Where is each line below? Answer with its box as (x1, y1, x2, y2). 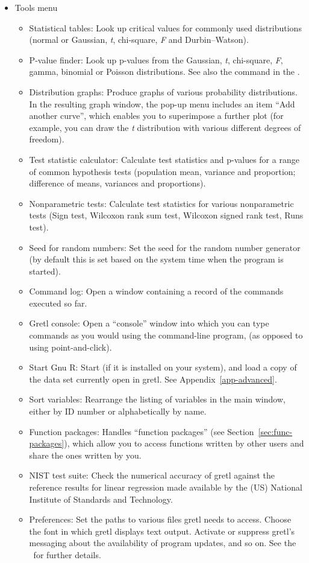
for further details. (33, 548, 101, 561)
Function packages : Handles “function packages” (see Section (29, 425, 254, 437)
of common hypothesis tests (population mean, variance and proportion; (29, 165, 296, 177)
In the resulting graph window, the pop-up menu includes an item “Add (29, 97, 295, 110)
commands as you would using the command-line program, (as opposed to (29, 329, 303, 342)
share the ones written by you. (29, 448, 142, 461)
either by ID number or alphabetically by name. (29, 405, 207, 418)
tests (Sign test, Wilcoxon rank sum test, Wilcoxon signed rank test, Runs (29, 209, 304, 221)
